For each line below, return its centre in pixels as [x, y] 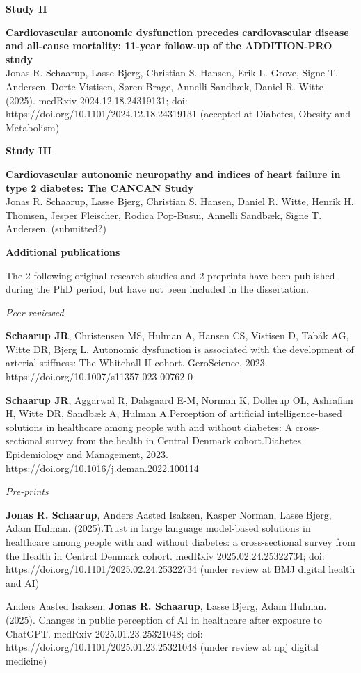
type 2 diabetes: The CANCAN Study [100, 187]
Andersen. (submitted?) [56, 228]
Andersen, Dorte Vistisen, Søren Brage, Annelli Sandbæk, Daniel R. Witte [165, 86]
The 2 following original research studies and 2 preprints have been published [170, 275]
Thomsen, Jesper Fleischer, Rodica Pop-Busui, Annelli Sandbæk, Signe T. [164, 214]
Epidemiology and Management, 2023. [87, 454]
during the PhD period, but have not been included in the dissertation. [157, 289]
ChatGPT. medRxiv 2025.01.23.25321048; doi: [104, 633]
